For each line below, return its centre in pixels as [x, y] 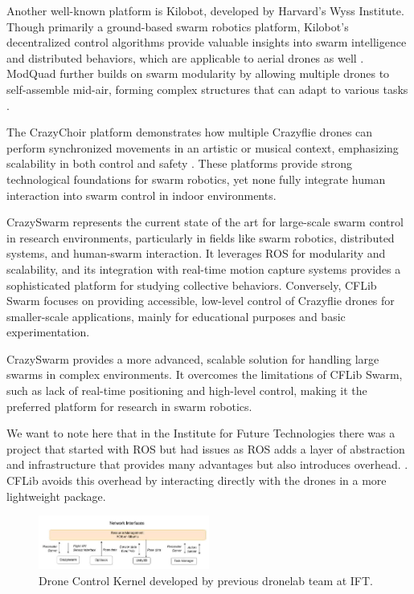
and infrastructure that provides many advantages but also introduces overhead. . [207, 464]
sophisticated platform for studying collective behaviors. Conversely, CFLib [192, 285]
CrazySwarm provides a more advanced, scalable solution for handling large [193, 358]
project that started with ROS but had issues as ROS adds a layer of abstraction [206, 448]
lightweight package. [56, 496]
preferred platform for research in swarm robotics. [129, 406]
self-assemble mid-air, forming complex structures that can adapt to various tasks [207, 89]
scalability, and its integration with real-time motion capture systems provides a [204, 269]
